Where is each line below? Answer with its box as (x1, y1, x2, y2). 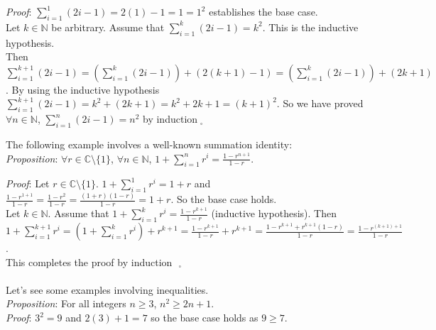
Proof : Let (6, 176, 50, 191)
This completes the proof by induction (6, 254, 173, 269)
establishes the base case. (209, 4, 318, 18)
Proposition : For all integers (6, 296, 126, 311)
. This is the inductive (262, 19, 359, 34)
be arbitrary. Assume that (51, 19, 165, 34)
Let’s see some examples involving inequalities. (6, 282, 209, 297)
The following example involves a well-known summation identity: (6, 136, 293, 151)
